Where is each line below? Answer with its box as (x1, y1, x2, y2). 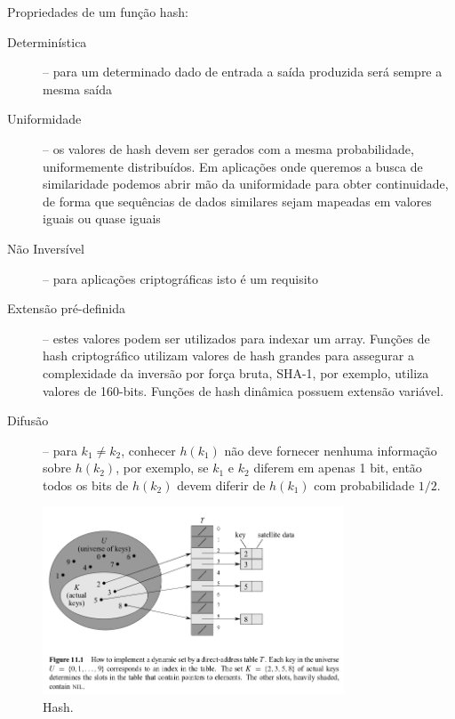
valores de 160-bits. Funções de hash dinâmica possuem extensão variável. (43, 381, 444, 400)
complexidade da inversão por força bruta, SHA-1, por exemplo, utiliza (43, 363, 429, 382)
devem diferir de (177, 475, 266, 494)
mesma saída (43, 79, 112, 98)
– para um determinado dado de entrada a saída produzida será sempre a (43, 62, 443, 81)
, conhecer (121, 440, 176, 459)
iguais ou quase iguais (43, 209, 161, 228)
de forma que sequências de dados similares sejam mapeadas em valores (43, 191, 432, 210)
